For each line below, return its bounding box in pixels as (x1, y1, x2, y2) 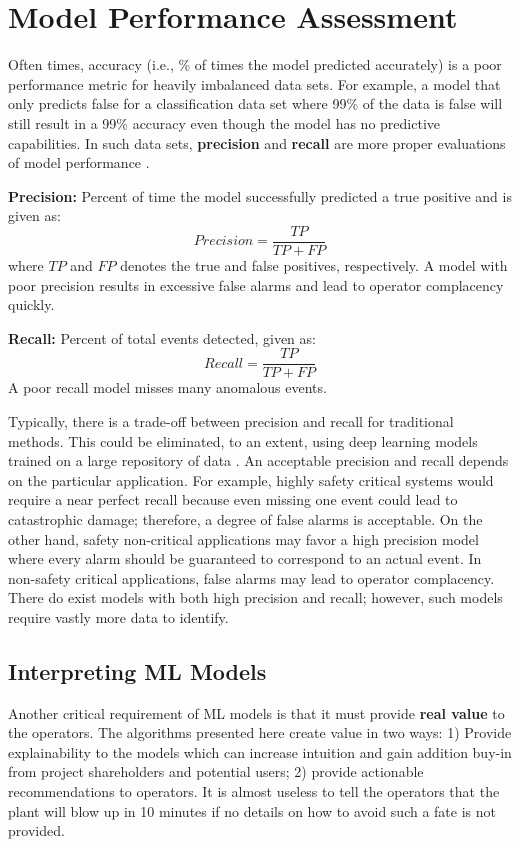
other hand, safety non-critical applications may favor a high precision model (8, 528, 479, 549)
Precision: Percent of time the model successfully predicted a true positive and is (8, 185, 512, 206)
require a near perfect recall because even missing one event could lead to (8, 489, 458, 510)
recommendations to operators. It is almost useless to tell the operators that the (8, 781, 500, 802)
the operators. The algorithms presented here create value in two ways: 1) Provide (8, 722, 512, 743)
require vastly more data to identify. (8, 606, 229, 627)
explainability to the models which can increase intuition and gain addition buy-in (8, 741, 512, 762)
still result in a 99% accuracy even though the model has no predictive (8, 112, 440, 133)
